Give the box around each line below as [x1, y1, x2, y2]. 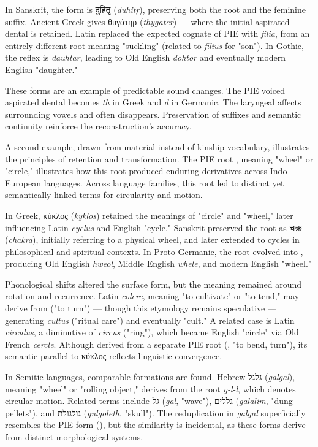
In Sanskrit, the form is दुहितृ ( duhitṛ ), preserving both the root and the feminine [5, 3, 306, 15]
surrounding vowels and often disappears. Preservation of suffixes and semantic [5, 107, 301, 120]
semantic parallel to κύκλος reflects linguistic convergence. [5, 350, 222, 362]
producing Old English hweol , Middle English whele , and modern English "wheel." [5, 257, 312, 270]
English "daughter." [5, 63, 78, 75]
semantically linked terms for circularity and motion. [5, 188, 203, 201]
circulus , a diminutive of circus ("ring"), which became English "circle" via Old [5, 326, 299, 338]
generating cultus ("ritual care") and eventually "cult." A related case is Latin [5, 313, 295, 326]
